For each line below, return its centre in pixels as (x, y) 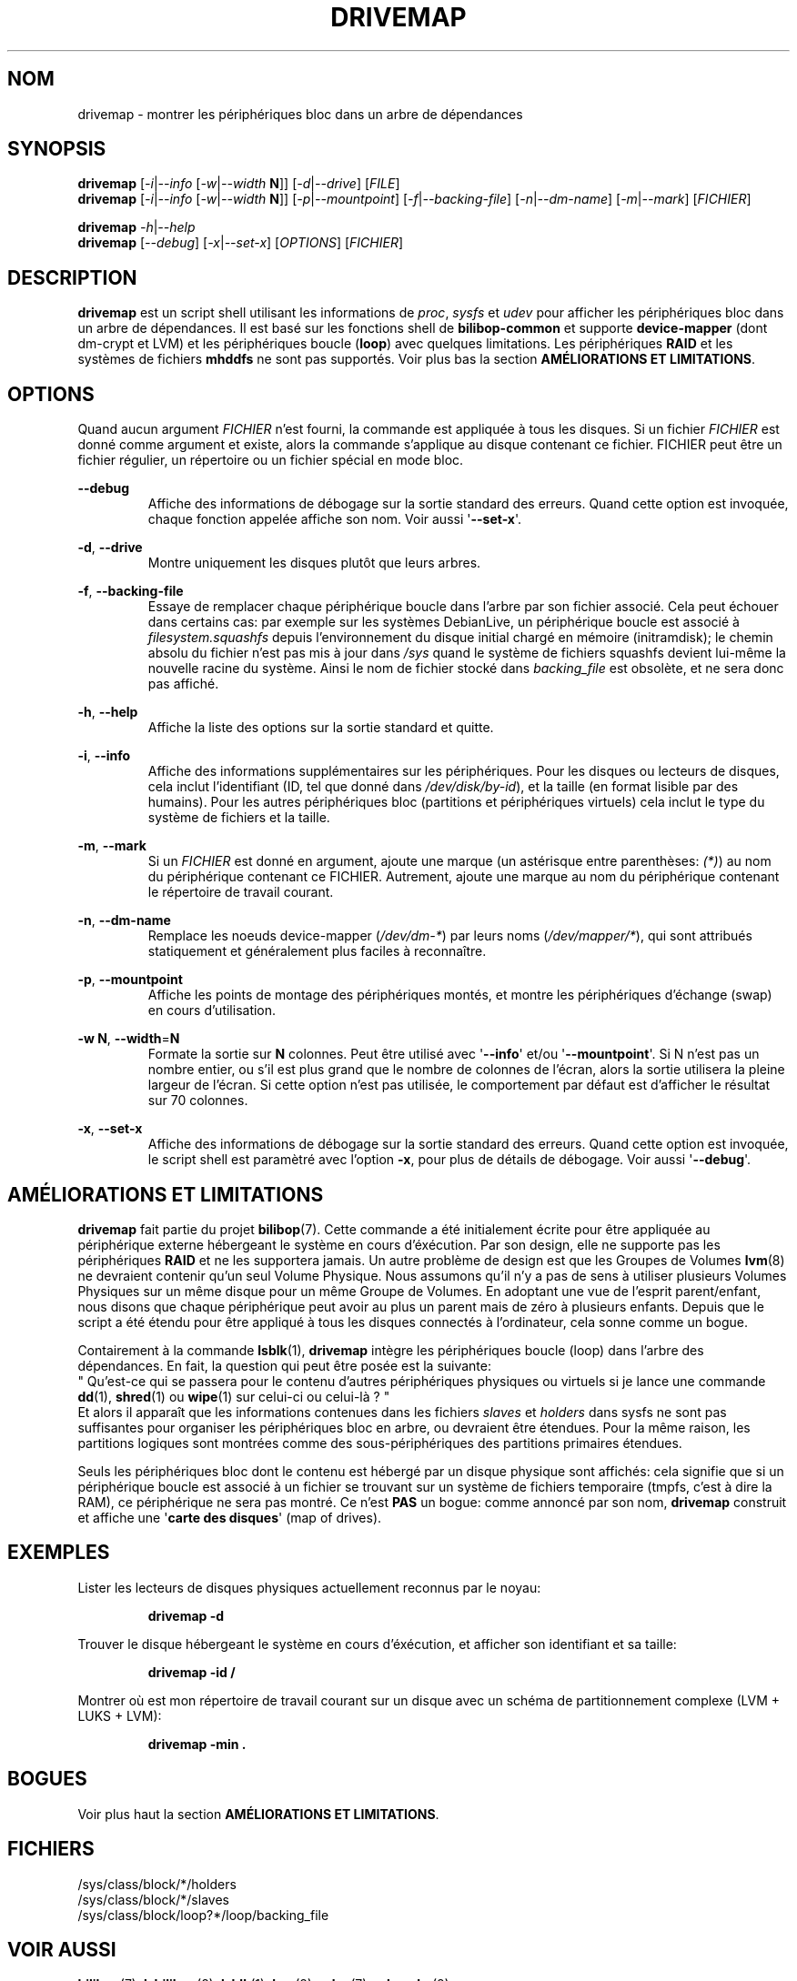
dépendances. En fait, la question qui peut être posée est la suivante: (285, 1365)
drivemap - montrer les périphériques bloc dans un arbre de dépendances (300, 114)
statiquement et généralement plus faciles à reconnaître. (317, 951)
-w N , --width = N (129, 1039)
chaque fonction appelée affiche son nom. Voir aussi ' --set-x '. (335, 519)
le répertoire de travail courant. (241, 892)
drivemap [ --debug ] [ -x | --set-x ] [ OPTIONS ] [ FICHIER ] (241, 243)
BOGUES (47, 1779)
